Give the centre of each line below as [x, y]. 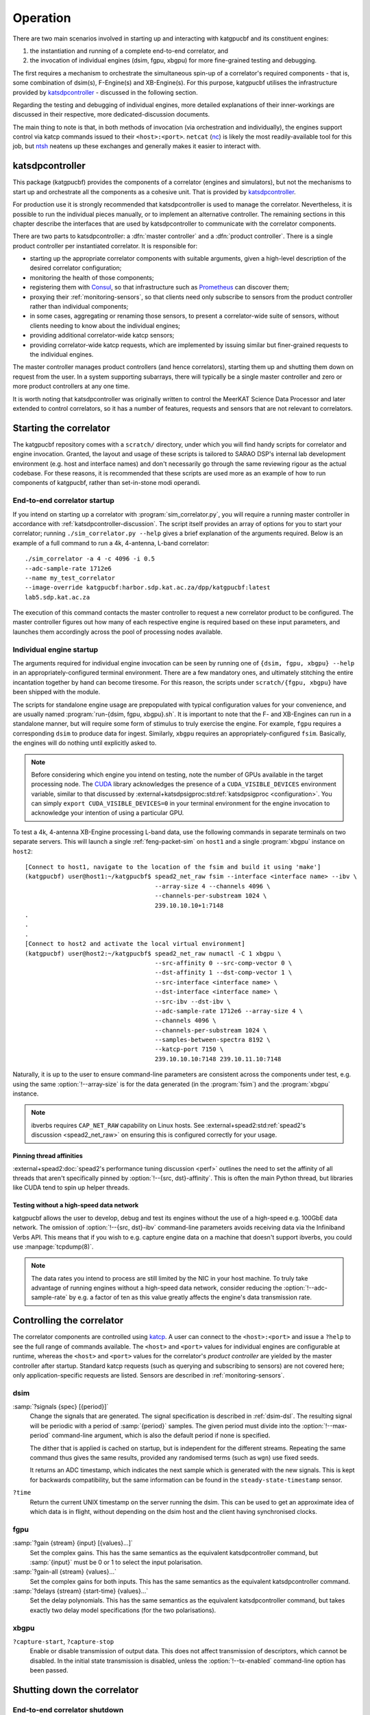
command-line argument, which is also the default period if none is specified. [161, 1435]
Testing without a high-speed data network [76, 1205]
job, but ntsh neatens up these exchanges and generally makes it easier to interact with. [137, 146]
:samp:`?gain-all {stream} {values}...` [64, 1572]
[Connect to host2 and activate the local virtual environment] [135, 944]
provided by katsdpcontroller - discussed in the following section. [105, 92]
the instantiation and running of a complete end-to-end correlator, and [129, 51]
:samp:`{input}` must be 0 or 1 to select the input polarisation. [116, 1562]
